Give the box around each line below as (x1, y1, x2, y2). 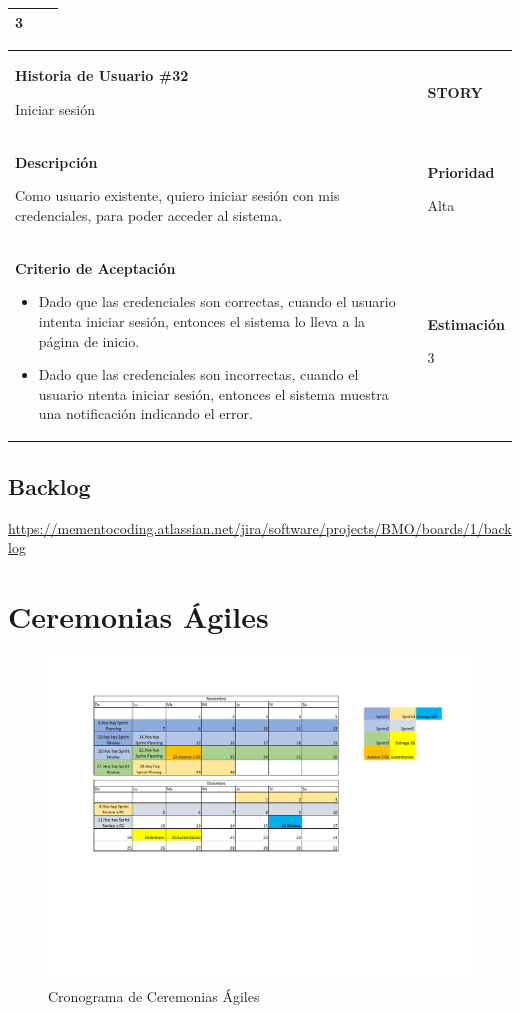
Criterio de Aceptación (15, 257, 176, 278)
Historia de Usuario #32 (15, 65, 189, 86)
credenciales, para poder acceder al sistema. (15, 204, 283, 225)
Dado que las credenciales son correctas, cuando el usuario (38, 291, 396, 312)
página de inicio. (38, 330, 140, 351)
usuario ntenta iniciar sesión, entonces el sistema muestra (38, 383, 389, 404)
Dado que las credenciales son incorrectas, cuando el (38, 364, 359, 385)
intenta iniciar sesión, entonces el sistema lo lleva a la (38, 311, 366, 331)
